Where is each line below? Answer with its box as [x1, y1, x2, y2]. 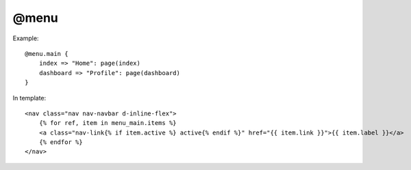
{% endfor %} [38, 139, 83, 146]
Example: [12, 34, 39, 42]
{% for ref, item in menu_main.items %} [38, 119, 177, 127]
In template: [12, 94, 47, 102]
